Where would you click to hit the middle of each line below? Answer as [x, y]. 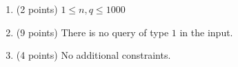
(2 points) [37, 9]
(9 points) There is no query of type [92, 32]
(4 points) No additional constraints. [93, 55]
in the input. [206, 32]
